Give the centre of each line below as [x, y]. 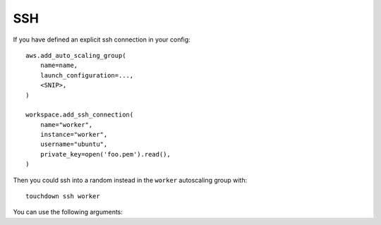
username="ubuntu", [74, 144]
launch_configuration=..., [87, 75]
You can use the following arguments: [68, 212]
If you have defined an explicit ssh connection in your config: [102, 39]
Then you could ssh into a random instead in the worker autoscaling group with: [130, 180]
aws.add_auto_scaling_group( [76, 55]
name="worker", [66, 124]
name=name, [59, 66]
